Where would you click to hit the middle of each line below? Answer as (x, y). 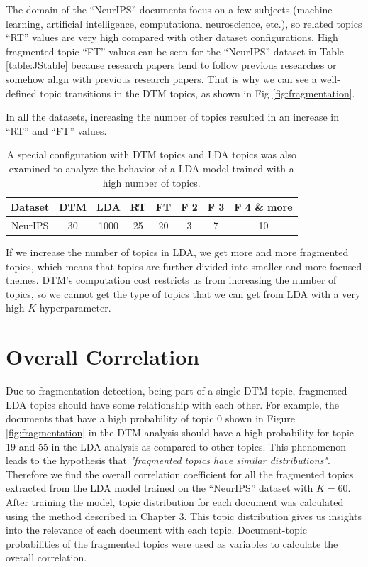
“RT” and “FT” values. (56, 130)
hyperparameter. (75, 308)
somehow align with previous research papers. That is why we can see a (161, 78)
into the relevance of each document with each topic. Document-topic (156, 530)
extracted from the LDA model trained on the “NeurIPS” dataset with (160, 488)
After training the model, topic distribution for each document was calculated (175, 501)
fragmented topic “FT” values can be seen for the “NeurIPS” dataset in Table (175, 51)
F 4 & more (263, 207)
